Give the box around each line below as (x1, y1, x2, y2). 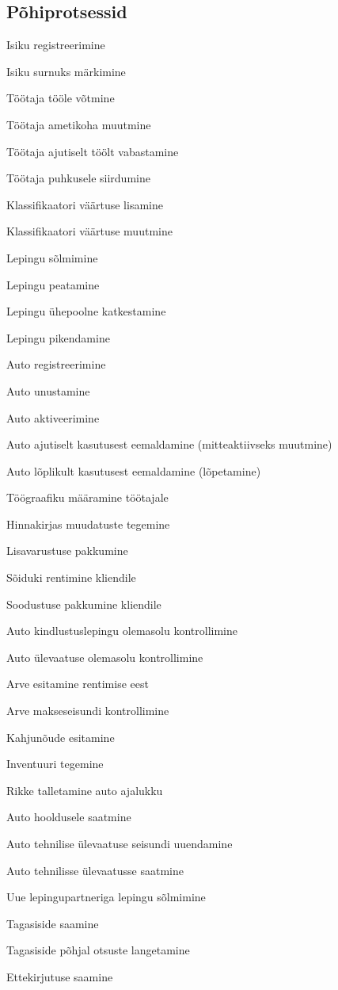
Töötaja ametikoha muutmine (6, 116, 151, 132)
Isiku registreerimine (6, 36, 105, 53)
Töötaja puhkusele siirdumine (6, 170, 150, 186)
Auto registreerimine (6, 356, 106, 373)
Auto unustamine (6, 382, 90, 399)
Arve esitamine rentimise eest (6, 675, 149, 692)
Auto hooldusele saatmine (6, 808, 131, 825)
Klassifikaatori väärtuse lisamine (6, 196, 163, 212)
